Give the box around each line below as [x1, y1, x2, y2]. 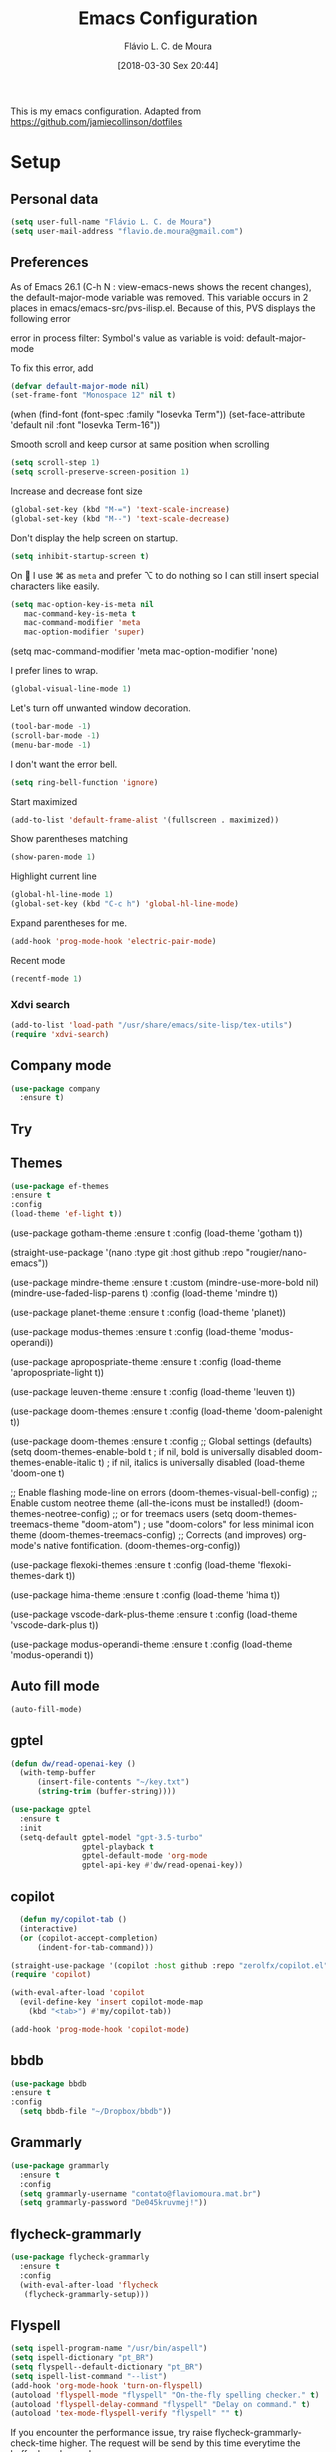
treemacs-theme [10, 1518, 80, 1531]
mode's [10, 1540, 42, 1552]
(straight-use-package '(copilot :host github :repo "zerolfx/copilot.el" [10, 1960, 329, 1971]
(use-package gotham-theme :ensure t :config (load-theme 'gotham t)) [10, 1227, 303, 1239]
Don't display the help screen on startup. [10, 532, 178, 544]
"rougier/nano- [245, 1247, 308, 1259]
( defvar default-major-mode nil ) [10, 381, 150, 391]
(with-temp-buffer [19, 1768, 97, 1778]
